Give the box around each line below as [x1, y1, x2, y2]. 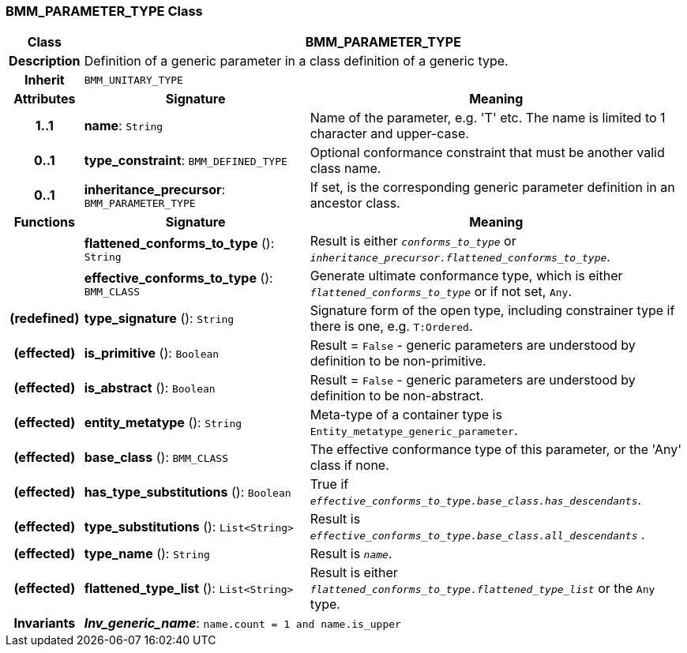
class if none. [310, 457, 389, 474]
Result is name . [310, 546, 392, 562]
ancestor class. [310, 195, 400, 212]
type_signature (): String [84, 310, 235, 327]
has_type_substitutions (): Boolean [84, 484, 291, 501]
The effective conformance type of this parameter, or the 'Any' [310, 441, 682, 458]
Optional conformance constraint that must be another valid [310, 144, 665, 161]
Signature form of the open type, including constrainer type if [310, 302, 675, 319]
